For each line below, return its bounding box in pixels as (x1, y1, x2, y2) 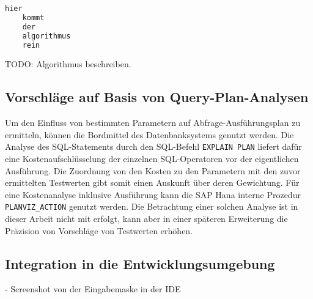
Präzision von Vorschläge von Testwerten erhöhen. (5, 224, 193, 237)
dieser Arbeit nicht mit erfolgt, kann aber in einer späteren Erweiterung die (5, 212, 288, 225)
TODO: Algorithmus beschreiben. (5, 57, 131, 70)
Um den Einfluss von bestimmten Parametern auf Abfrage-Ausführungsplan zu (5, 116, 301, 129)
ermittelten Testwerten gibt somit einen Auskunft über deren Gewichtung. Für (5, 176, 300, 189)
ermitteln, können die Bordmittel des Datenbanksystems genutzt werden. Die (5, 128, 294, 141)
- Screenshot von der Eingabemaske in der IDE (5, 282, 181, 295)
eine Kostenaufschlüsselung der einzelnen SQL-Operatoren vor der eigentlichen (5, 152, 299, 165)
